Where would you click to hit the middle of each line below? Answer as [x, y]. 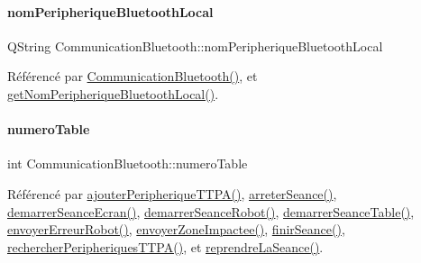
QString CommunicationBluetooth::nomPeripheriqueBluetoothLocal [195, 45]
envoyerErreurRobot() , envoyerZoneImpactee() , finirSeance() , [176, 229]
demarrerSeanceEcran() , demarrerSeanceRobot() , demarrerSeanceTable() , [211, 211]
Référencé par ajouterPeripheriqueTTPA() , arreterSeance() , [172, 193]
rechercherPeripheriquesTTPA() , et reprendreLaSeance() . [165, 246]
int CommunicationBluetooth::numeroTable [128, 163]
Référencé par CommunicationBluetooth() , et [133, 76]
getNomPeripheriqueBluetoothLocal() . [113, 93]
